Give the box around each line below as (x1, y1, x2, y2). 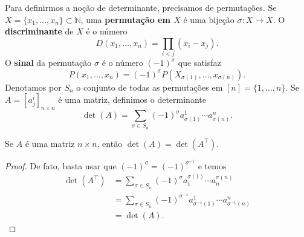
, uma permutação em (80, 13, 170, 25)
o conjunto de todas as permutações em (76, 80, 223, 93)
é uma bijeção (183, 13, 234, 25)
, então (97, 137, 123, 149)
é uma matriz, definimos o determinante (58, 93, 206, 106)
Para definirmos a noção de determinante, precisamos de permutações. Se (5, 1, 277, 13)
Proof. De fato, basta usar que (5, 159, 117, 172)
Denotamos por (5, 80, 62, 93)
